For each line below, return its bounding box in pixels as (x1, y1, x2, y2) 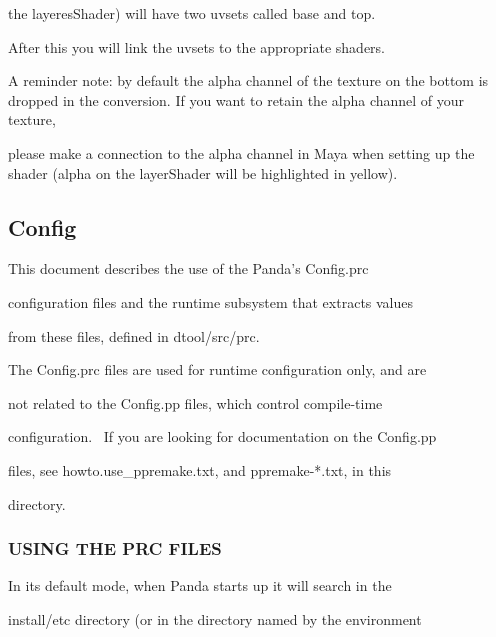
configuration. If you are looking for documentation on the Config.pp (8, 426, 437, 447)
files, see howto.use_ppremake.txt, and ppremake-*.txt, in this (8, 459, 392, 480)
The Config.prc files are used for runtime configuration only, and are (8, 359, 427, 380)
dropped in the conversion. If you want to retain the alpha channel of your (8, 89, 465, 110)
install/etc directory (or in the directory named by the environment (8, 608, 422, 629)
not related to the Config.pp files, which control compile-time (8, 392, 383, 413)
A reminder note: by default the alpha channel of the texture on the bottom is (8, 70, 489, 91)
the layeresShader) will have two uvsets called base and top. (8, 3, 376, 23)
